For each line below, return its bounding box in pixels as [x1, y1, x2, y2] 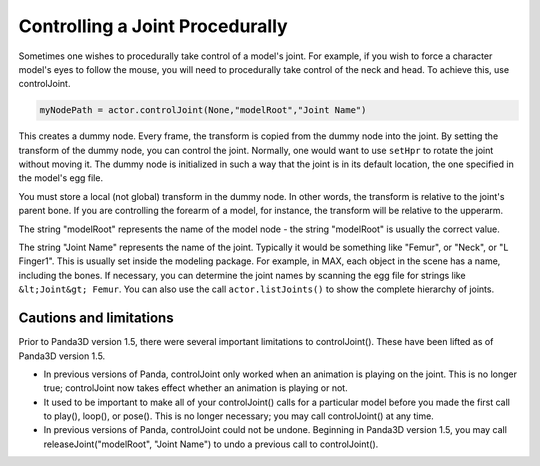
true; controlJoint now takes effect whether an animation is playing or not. [43, 382, 349, 394]
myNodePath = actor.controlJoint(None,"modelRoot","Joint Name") [39, 105, 367, 116]
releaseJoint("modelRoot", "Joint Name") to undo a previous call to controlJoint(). [43, 438, 379, 450]
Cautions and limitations [18, 310, 174, 327]
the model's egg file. [18, 172, 104, 184]
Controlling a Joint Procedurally [18, 15, 289, 37]
